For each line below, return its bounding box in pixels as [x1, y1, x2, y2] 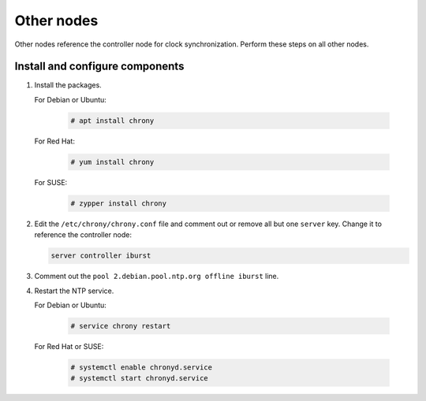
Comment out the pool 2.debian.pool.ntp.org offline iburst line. [34, 272, 279, 281]
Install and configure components [14, 60, 185, 73]
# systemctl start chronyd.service [70, 374, 208, 383]
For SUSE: [34, 177, 68, 187]
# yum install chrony [70, 158, 155, 166]
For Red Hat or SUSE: [34, 341, 104, 351]
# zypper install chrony [70, 199, 167, 208]
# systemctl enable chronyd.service [70, 362, 213, 372]
